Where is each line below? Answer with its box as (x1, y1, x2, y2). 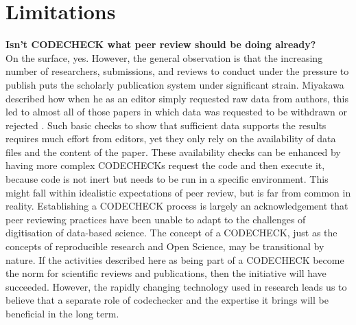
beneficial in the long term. (5, 306, 119, 320)
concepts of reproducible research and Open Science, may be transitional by (5, 239, 324, 254)
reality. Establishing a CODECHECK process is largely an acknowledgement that (5, 199, 348, 213)
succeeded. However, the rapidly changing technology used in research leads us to (5, 279, 347, 293)
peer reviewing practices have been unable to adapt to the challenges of (5, 212, 306, 226)
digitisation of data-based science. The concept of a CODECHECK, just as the (5, 225, 337, 240)
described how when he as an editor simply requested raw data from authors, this (5, 91, 349, 105)
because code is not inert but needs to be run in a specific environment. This (5, 172, 329, 186)
